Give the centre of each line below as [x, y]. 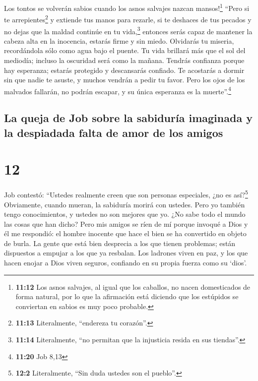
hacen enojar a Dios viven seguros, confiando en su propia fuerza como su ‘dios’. [126, 263]
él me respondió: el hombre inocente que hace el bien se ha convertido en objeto [125, 233]
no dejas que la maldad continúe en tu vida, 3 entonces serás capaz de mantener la [128, 30]
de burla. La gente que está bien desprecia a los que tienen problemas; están [120, 243]
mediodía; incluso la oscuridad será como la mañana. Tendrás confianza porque [124, 60]
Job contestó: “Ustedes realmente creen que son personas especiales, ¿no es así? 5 [126, 194]
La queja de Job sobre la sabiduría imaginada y [128, 118]
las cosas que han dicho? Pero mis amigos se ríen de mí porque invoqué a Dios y [126, 223]
